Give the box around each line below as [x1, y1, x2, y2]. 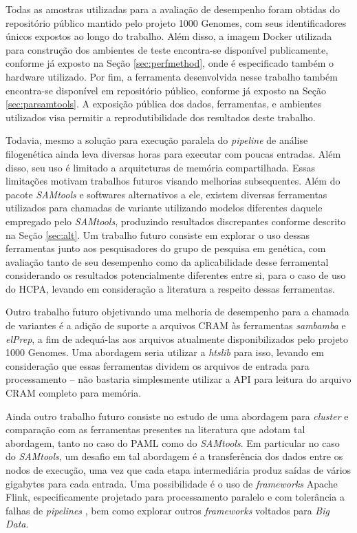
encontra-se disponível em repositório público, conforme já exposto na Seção [6, 83, 326, 97]
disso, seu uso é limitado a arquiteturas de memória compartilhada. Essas [6, 160, 316, 174]
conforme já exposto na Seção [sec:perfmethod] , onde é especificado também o [6, 56, 334, 70]
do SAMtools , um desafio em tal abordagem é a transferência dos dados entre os [6, 449, 343, 463]
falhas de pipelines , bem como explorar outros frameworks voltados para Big [6, 503, 329, 517]
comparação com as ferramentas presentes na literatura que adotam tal [6, 422, 305, 437]
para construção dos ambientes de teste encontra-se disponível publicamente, [6, 42, 329, 56]
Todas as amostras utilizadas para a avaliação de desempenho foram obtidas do [6, 2, 340, 16]
